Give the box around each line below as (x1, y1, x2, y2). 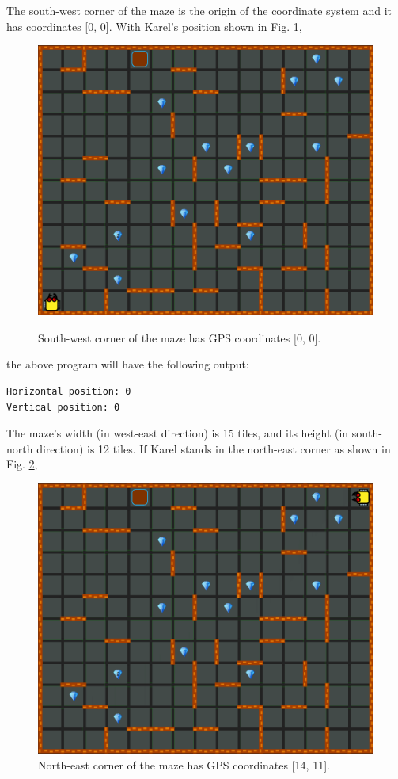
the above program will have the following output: (6, 356, 249, 372)
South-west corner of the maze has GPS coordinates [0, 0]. (38, 329, 321, 346)
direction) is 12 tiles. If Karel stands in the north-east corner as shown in (36, 440, 391, 456)
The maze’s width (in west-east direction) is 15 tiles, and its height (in (6, 425, 349, 441)
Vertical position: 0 (6, 401, 120, 413)
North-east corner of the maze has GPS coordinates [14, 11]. (38, 756, 330, 773)
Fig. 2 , (6, 456, 38, 472)
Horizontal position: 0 (6, 386, 131, 398)
